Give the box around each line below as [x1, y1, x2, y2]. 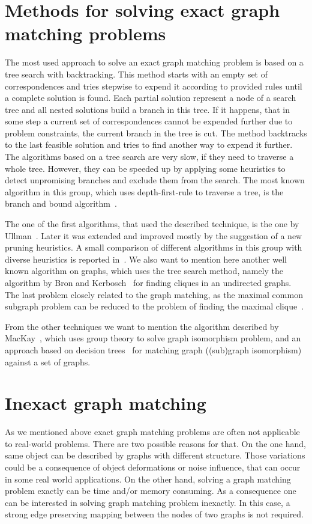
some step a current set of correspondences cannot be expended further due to [5, 115, 293, 127]
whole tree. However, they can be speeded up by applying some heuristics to [5, 162, 286, 174]
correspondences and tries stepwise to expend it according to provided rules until [5, 79, 302, 92]
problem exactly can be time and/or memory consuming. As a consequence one [5, 484, 296, 497]
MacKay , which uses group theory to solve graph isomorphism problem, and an [5, 332, 301, 344]
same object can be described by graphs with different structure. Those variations [5, 449, 305, 462]
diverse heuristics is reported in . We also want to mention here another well [5, 252, 287, 265]
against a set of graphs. [5, 355, 91, 368]
